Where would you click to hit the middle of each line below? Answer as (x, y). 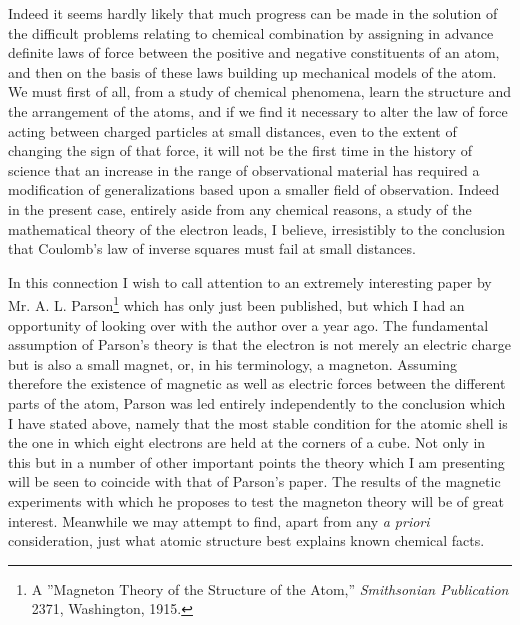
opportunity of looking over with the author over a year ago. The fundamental (248, 324)
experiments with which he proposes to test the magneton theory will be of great (256, 500)
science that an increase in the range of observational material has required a (244, 169)
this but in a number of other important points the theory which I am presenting (256, 461)
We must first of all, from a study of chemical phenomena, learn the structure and (259, 91)
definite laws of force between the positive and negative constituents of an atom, (254, 52)
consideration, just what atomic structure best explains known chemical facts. (246, 540)
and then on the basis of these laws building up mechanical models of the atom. (252, 71)
